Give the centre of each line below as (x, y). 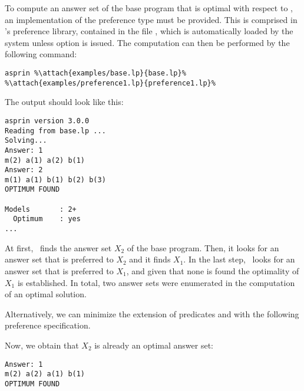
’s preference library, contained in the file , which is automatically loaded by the (149, 31)
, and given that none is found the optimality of (213, 270)
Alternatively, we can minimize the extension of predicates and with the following (152, 313)
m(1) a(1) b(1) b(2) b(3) (55, 180)
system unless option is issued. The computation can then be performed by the (147, 42)
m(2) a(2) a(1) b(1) (45, 374)
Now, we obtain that (42, 345)
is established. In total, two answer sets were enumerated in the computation (156, 282)
